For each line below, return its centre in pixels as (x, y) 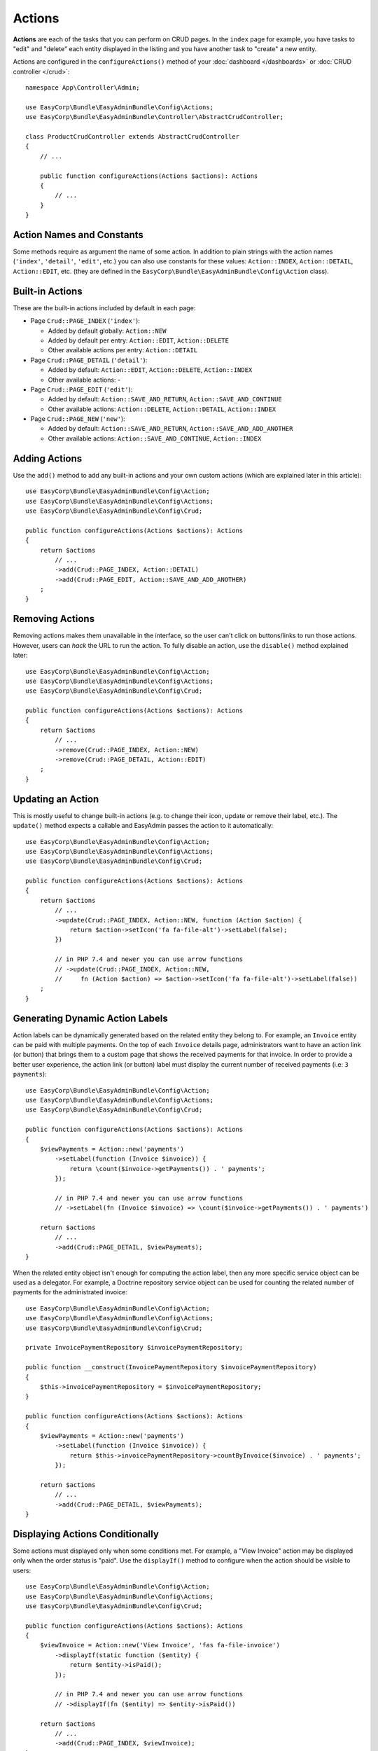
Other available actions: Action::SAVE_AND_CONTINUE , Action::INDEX (155, 438)
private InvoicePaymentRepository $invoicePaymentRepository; (134, 1348)
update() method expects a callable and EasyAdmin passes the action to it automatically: (143, 826)
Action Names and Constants (78, 235)
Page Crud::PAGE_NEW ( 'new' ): (78, 419)
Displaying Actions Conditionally (86, 1534)
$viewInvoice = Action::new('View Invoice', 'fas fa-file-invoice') (160, 1645)
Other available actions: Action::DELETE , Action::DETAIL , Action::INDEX (162, 409)
